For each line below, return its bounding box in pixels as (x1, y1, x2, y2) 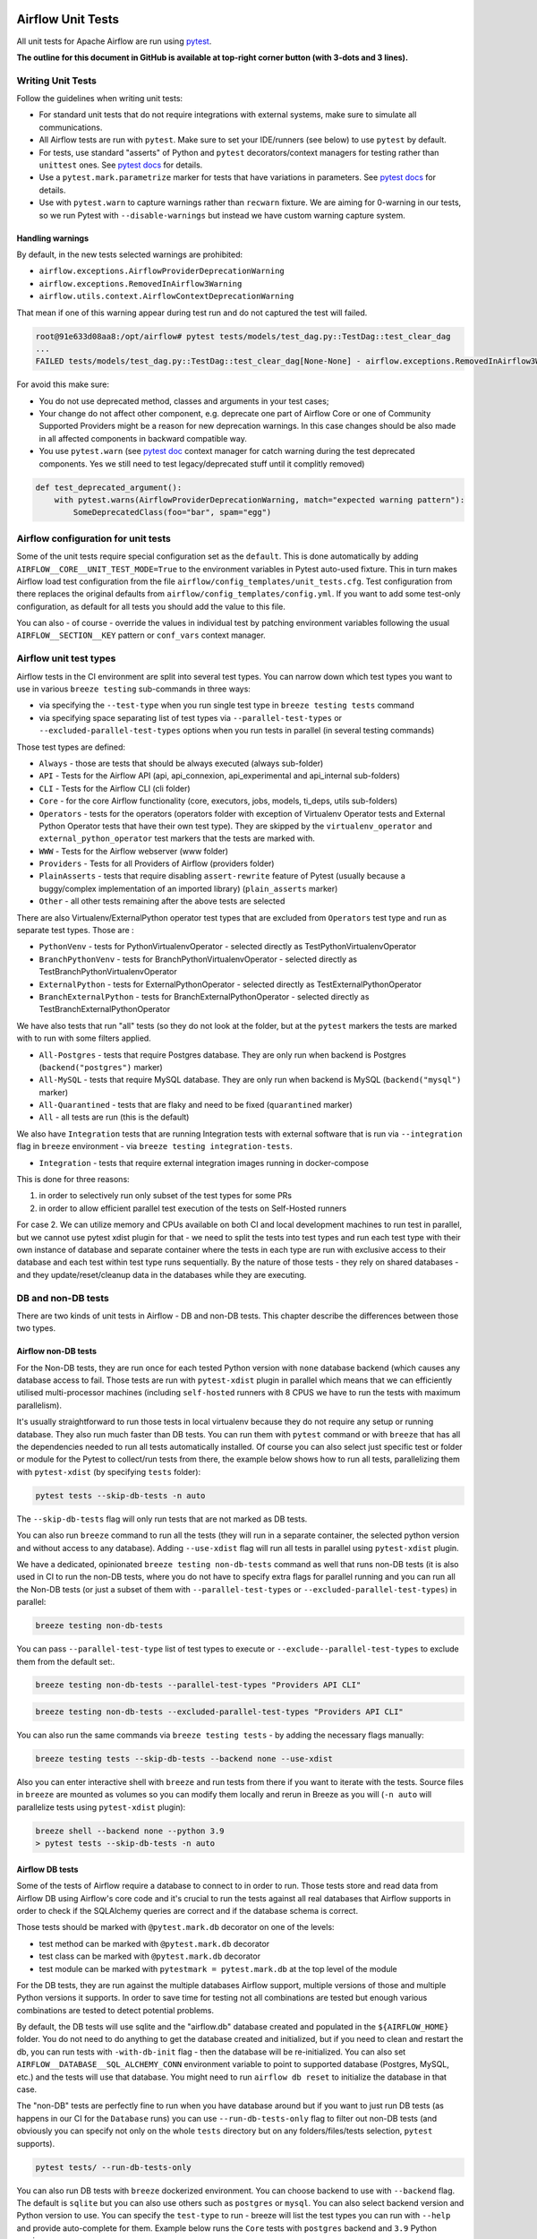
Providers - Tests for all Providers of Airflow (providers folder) (38, 858, 275, 869)
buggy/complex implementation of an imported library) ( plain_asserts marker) (38, 883, 338, 894)
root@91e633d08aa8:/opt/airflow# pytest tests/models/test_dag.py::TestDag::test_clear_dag (35, 331, 451, 341)
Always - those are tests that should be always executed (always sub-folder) (38, 758, 324, 768)
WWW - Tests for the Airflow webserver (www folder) (38, 845, 228, 856)
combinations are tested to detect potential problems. (16, 2004, 215, 2015)
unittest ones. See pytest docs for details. (38, 159, 203, 170)
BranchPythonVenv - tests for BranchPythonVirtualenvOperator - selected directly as (38, 954, 358, 965)
